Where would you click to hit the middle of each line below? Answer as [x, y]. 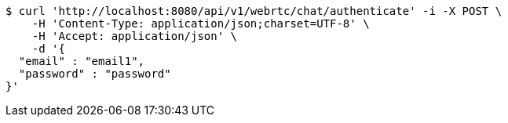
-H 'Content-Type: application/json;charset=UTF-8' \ [201, 24]
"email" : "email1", [82, 61]
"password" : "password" [95, 74]
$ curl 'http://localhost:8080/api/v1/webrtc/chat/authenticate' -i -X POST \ [254, 11]
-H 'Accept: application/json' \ [135, 36]
